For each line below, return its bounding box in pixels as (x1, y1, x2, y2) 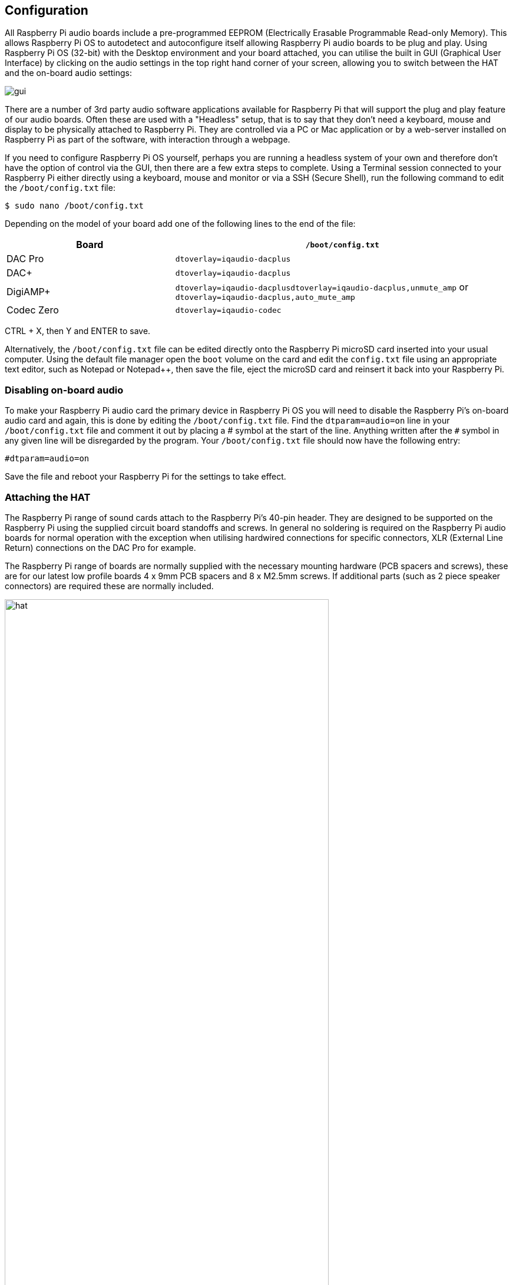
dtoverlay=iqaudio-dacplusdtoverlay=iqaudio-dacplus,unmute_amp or (175, 281, 469, 293)
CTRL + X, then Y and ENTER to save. (5, 326, 151, 336)
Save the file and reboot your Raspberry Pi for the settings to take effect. (5, 471, 286, 482)
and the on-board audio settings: (5, 68, 133, 78)
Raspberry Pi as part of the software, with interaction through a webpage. (5, 134, 290, 145)
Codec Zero (6, 304, 59, 316)
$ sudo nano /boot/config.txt (5, 201, 144, 211)
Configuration (5, 3, 88, 18)
